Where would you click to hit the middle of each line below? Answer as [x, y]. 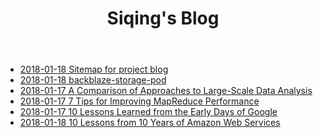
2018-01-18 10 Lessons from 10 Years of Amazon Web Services [150, 123]
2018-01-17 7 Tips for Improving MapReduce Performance [139, 101]
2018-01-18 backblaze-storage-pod [93, 80]
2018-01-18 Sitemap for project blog [94, 69]
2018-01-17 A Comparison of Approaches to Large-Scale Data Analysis [166, 91]
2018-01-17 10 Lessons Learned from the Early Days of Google [148, 112]
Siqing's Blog [163, 18]
